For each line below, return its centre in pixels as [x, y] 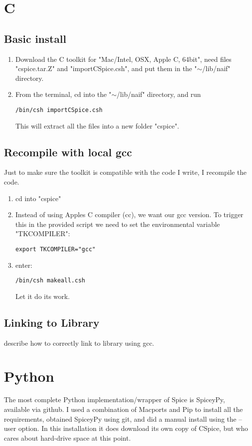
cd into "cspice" [38, 198]
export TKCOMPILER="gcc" [55, 249]
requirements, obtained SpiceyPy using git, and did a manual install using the [120, 418]
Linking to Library [52, 322]
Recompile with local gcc [68, 152]
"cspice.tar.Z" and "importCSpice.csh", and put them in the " [106, 68]
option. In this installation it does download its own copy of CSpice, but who [133, 428]
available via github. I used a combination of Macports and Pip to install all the [123, 409]
